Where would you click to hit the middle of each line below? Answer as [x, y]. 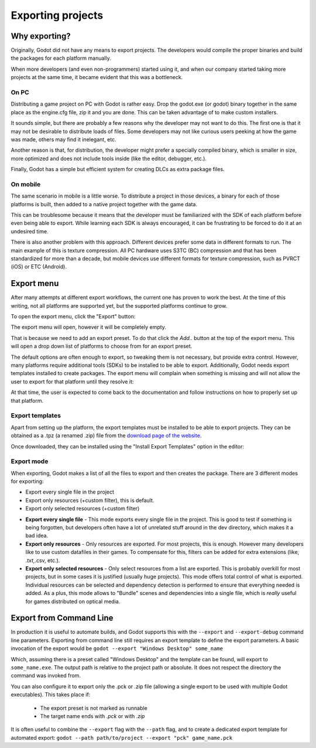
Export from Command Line [62, 618]
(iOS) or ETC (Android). [39, 267]
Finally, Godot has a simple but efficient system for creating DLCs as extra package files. [118, 169]
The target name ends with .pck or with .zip [92, 716]
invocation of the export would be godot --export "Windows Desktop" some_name [117, 648]
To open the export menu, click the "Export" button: [73, 317]
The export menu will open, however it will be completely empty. [89, 327]
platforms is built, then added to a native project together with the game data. [104, 204]
